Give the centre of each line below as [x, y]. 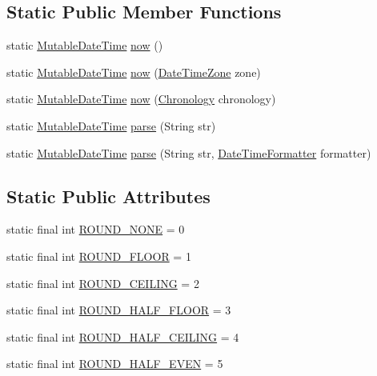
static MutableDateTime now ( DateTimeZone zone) [134, 72]
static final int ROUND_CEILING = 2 [103, 283]
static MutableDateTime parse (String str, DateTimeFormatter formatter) [189, 152]
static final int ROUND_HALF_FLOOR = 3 [119, 310]
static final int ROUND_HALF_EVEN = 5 [115, 364]
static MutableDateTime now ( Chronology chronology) [141, 99]
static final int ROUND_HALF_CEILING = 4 [123, 336]
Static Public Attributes [108, 196]
